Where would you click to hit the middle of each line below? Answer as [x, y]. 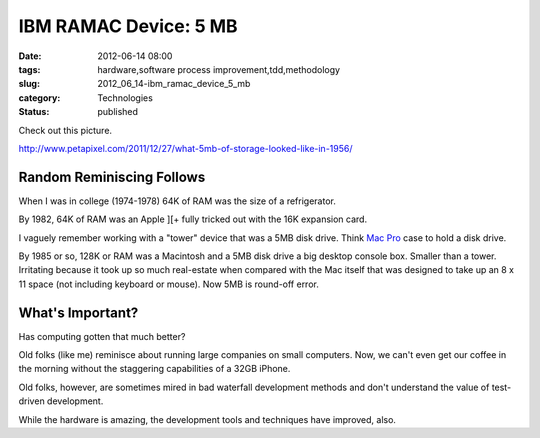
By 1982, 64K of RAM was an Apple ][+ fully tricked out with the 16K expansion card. [193, 219]
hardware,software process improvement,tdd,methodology [218, 69]
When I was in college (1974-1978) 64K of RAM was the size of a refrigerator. [177, 201]
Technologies [125, 97]
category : [39, 97]
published [118, 112]
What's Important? [78, 312]
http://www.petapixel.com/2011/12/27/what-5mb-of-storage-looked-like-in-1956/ [185, 148]
